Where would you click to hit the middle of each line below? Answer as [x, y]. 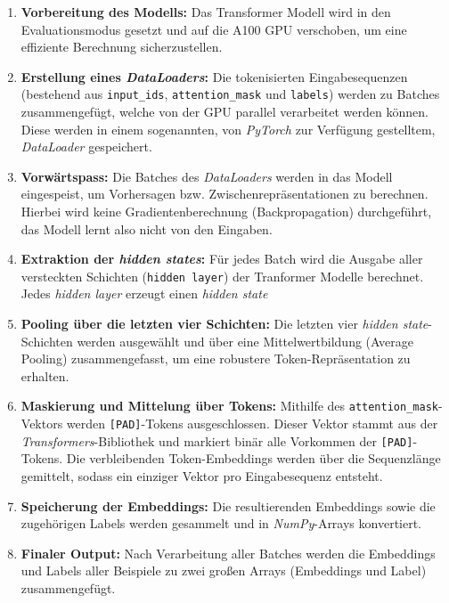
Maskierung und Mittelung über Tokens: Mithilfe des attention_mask [229, 406]
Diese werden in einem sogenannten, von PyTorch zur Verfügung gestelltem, [228, 129]
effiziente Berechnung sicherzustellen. [122, 47]
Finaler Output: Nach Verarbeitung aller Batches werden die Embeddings [228, 553]
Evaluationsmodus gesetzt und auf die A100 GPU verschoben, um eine [214, 29]
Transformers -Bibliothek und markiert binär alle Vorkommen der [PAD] [217, 440]
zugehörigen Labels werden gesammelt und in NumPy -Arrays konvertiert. [221, 523]
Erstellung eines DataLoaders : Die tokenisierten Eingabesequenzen [214, 76]
